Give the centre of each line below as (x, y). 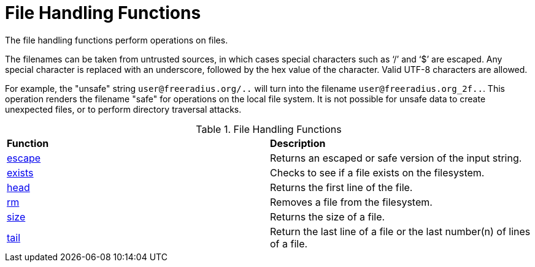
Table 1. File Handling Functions (269, 129)
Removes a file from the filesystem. (351, 202)
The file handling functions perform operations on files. (117, 40)
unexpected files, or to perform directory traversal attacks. (123, 109)
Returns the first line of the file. (341, 187)
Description (298, 143)
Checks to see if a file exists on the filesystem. (377, 172)
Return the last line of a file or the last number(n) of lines (400, 231)
